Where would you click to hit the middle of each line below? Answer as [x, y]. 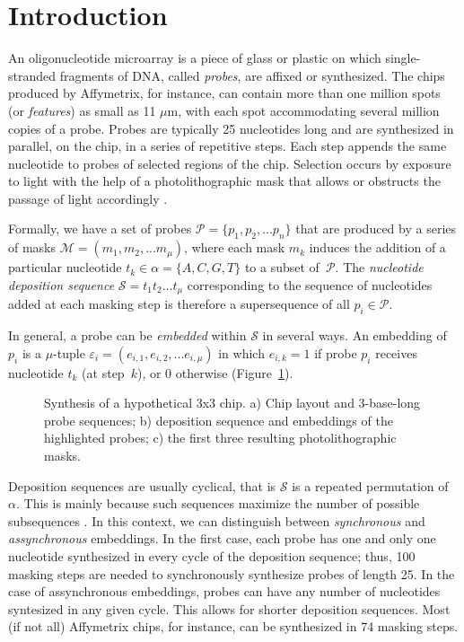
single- [403, 58]
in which [241, 352]
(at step [103, 372]
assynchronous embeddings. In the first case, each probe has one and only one [222, 538]
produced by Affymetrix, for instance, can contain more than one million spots [224, 93]
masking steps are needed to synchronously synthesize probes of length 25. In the [232, 573]
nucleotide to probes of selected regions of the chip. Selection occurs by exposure [230, 163]
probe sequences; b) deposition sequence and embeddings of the [219, 420]
